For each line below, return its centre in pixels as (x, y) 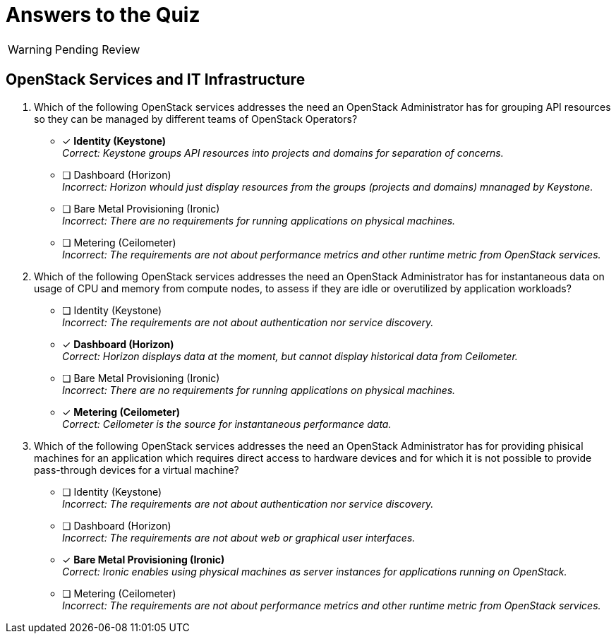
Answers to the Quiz (103, 15)
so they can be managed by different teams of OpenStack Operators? (196, 119)
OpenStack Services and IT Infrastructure (156, 80)
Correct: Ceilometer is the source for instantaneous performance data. (227, 424)
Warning (30, 49)
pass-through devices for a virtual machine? (137, 470)
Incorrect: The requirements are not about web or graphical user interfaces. (239, 537)
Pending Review (97, 49)
